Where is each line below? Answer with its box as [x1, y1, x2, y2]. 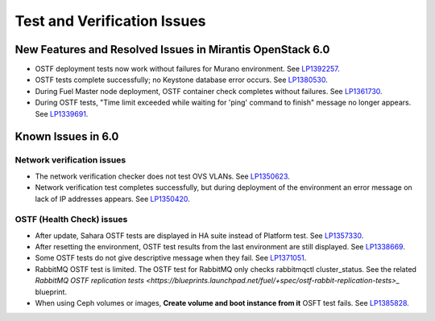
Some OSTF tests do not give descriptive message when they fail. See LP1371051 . [35, 253, 307, 263]
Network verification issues [14, 154, 126, 166]
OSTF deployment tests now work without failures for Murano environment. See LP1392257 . [35, 64, 340, 74]
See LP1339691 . [35, 109, 89, 118]
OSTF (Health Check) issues [14, 214, 128, 225]
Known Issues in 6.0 [14, 130, 119, 144]
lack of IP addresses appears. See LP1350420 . [35, 194, 190, 204]
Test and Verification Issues [14, 12, 206, 30]
